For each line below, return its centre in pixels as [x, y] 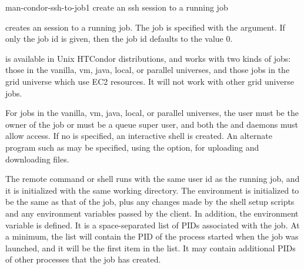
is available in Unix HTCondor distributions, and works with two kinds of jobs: [148, 58]
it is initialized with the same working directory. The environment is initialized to [152, 190]
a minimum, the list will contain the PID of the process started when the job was [152, 236]
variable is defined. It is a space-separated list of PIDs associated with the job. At [153, 225]
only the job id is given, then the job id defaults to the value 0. [119, 39]
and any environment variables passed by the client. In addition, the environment [152, 213]
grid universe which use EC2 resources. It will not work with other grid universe [150, 81]
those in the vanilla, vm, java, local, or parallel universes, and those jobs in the [148, 70]
